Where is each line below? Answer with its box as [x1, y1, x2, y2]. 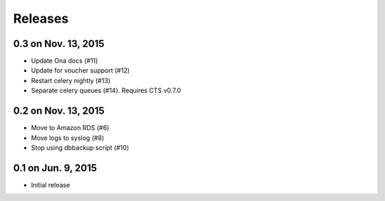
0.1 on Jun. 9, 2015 [13, 162, 98, 174]
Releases [13, 11, 69, 26]
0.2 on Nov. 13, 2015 [13, 105, 105, 117]
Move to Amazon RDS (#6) [31, 124, 110, 132]
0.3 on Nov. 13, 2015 [13, 38, 105, 50]
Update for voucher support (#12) [31, 66, 130, 75]
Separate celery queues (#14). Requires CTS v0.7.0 [31, 86, 181, 95]
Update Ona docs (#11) [31, 57, 98, 65]
